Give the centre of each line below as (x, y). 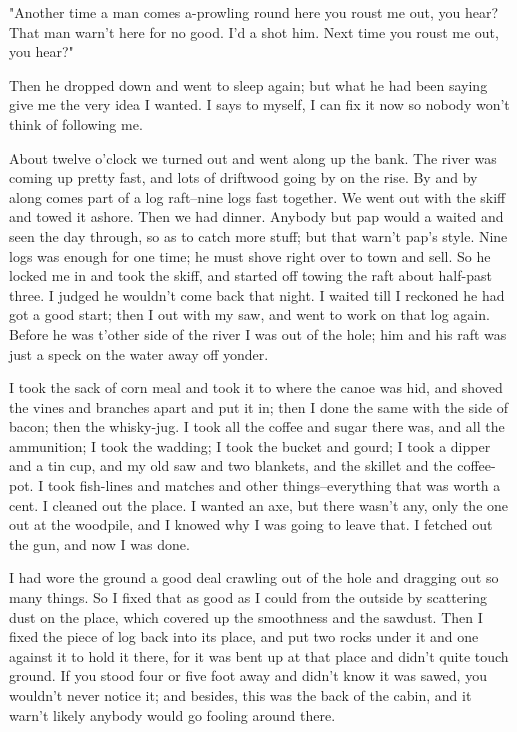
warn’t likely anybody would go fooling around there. (172, 714)
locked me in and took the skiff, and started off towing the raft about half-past (250, 275)
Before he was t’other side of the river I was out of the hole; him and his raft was (258, 333)
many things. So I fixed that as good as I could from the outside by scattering (248, 597)
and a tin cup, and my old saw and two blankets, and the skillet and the (231, 465)
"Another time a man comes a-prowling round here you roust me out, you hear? (253, 12)
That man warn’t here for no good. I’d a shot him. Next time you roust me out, (254, 31)
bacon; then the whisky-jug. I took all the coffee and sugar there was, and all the (257, 426)
